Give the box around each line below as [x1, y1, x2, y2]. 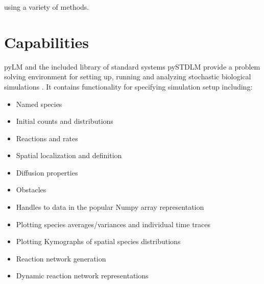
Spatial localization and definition [16, 150, 122, 161]
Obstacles [16, 184, 46, 195]
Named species [16, 98, 62, 109]
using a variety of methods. [4, 2, 89, 12]
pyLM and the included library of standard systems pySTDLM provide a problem [4, 61, 260, 72]
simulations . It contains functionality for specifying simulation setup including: [4, 81, 253, 92]
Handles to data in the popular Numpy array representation [16, 202, 204, 212]
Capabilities [4, 31, 89, 52]
